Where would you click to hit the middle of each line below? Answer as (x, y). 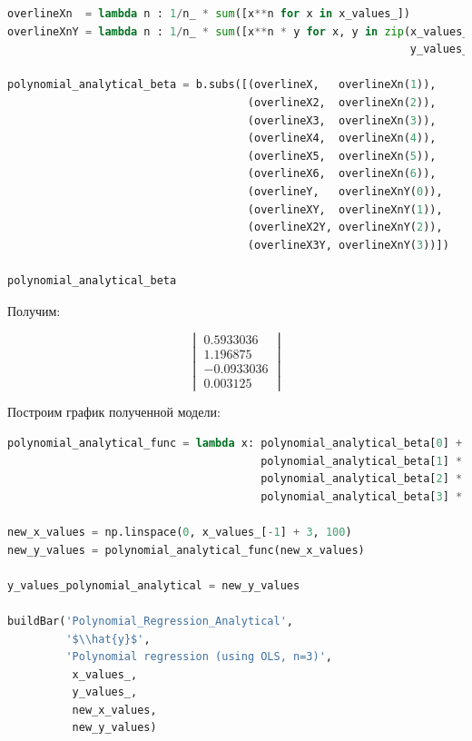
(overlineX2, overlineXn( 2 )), (342, 102)
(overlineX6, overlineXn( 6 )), (342, 174)
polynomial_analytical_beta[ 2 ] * (362, 479)
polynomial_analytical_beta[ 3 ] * (362, 496)
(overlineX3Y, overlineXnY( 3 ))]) (348, 245)
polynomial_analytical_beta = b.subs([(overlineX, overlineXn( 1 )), (222, 85)
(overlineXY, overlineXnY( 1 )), (345, 209)
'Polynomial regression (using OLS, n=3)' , (199, 657)
